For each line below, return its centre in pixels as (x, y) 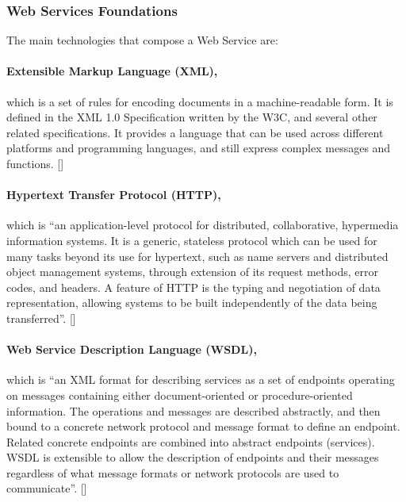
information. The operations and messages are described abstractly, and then (193, 410)
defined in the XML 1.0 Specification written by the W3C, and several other (192, 117)
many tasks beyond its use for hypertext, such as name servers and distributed (197, 256)
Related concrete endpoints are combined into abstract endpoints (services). (191, 441)
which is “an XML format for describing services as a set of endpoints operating (201, 379)
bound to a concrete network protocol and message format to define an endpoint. (203, 426)
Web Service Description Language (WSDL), (132, 349)
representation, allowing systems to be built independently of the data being (192, 303)
